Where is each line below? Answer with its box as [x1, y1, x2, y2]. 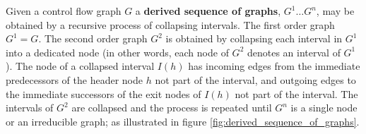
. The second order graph [38, 31, 148, 46]
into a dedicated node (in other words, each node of [6, 44, 229, 59]
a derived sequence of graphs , [135, 4, 281, 18]
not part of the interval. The [235, 86, 358, 101]
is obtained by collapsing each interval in [165, 31, 343, 46]
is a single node [290, 100, 358, 115]
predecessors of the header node [6, 72, 143, 87]
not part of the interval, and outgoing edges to [155, 72, 356, 87]
